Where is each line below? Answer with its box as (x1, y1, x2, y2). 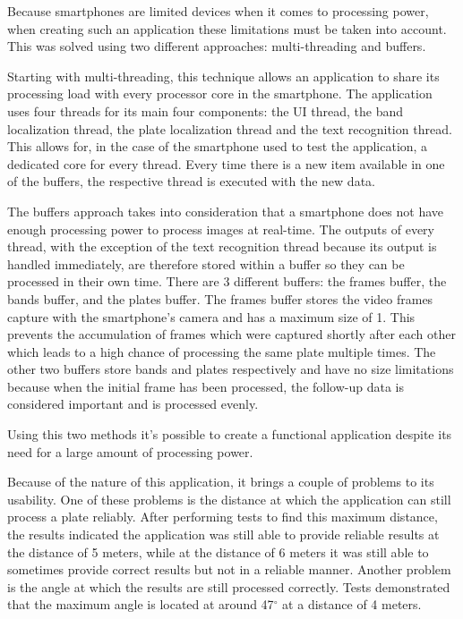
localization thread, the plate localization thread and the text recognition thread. (7, 119, 452, 138)
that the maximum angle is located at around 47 (7, 595, 274, 614)
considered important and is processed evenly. (7, 394, 259, 413)
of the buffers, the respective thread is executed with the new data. (7, 172, 375, 191)
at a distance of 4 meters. (282, 595, 422, 614)
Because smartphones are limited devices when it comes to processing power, (7, 2, 429, 20)
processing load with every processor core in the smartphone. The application (7, 84, 433, 103)
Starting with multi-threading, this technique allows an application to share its (7, 66, 440, 85)
